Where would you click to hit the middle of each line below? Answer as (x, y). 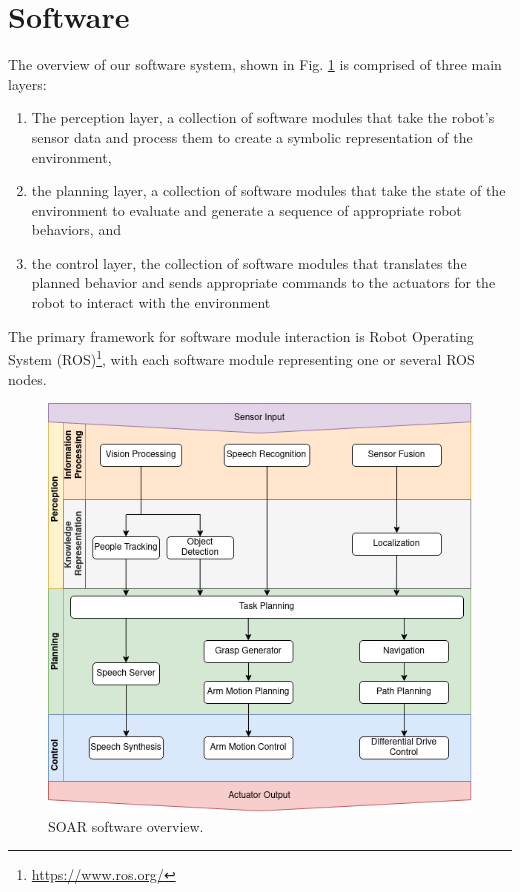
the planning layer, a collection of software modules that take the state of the (268, 190)
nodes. (27, 378)
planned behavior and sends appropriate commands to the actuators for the (263, 282)
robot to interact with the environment (151, 302)
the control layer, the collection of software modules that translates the (249, 262)
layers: (27, 83)
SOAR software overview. (126, 825)
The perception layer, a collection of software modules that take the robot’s (263, 117)
